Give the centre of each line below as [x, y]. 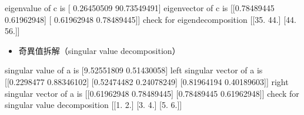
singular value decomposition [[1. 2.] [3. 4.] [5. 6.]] [93, 105]
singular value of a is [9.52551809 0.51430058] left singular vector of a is [134, 70]
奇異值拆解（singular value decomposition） [99, 50]
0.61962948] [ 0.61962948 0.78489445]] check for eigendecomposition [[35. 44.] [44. [151, 19]
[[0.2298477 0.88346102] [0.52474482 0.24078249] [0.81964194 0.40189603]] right [147, 81]
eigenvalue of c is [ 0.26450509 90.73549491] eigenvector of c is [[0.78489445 [140, 8]
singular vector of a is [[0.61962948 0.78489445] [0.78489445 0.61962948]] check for [152, 93]
